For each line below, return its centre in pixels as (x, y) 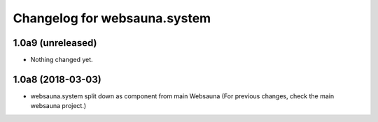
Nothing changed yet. (62, 60)
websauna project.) (58, 106)
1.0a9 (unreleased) (55, 43)
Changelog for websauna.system (112, 18)
